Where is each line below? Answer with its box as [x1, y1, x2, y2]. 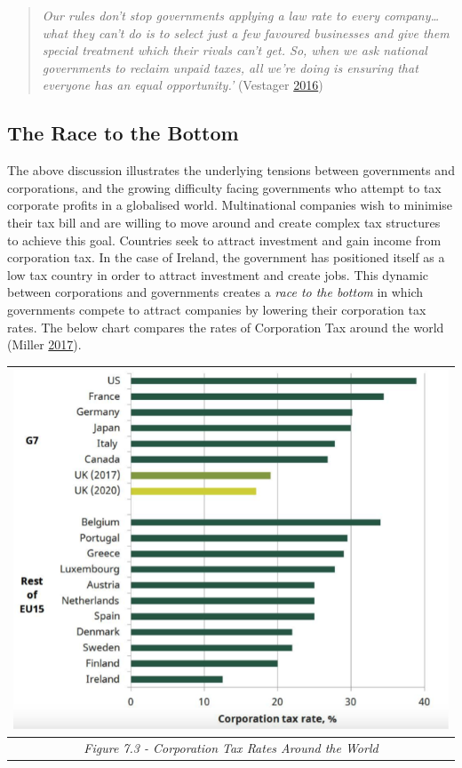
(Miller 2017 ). [7, 335, 82, 354]
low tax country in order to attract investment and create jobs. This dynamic [7, 265, 429, 284]
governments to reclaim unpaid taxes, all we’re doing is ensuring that [42, 58, 418, 76]
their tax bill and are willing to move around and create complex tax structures [7, 212, 441, 231]
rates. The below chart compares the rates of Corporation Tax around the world [7, 317, 444, 336]
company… [383, 6, 440, 24]
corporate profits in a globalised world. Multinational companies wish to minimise [7, 196, 453, 214]
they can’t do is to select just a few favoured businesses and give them [72, 23, 450, 42]
